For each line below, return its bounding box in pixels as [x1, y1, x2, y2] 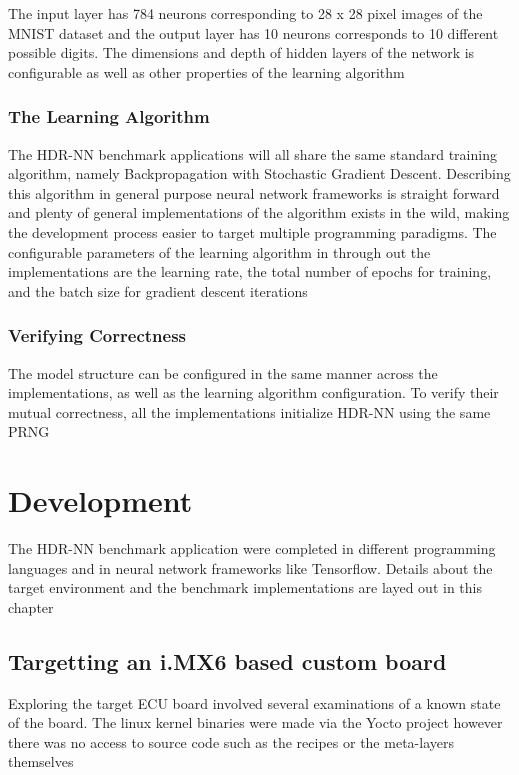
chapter [8, 596, 54, 617]
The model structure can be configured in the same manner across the [8, 362, 438, 383]
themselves [8, 751, 74, 772]
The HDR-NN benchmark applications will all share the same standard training [8, 143, 497, 164]
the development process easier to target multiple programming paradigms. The [8, 221, 497, 242]
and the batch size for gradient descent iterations [8, 280, 308, 301]
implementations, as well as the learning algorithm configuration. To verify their [8, 382, 499, 403]
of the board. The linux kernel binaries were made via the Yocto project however [8, 712, 503, 733]
